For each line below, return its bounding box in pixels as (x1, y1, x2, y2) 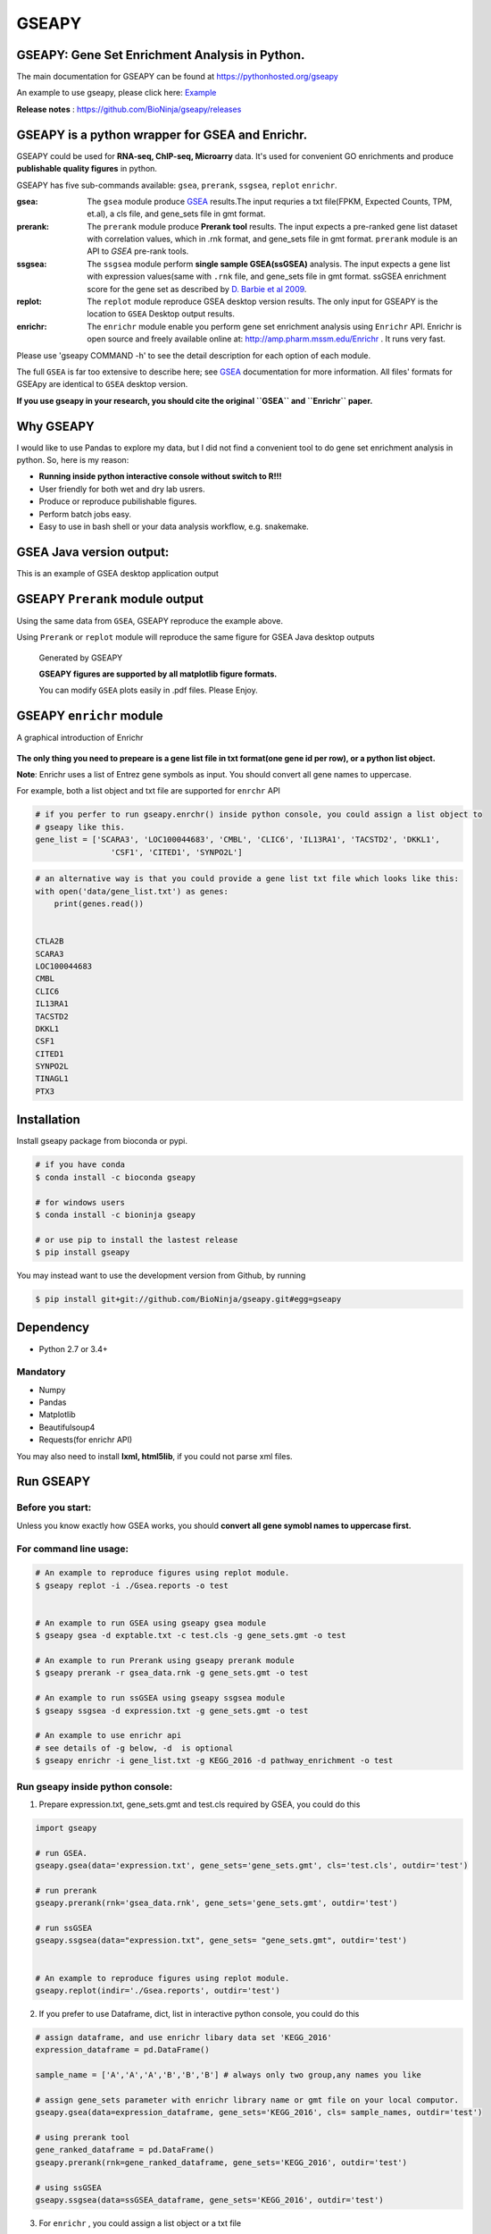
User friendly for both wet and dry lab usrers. (38, 483, 205, 494)
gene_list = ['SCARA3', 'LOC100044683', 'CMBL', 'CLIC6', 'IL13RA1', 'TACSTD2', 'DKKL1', (35, 835, 441, 844)
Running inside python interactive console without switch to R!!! (38, 471, 282, 482)
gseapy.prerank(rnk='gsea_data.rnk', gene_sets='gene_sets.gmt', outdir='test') (35, 1898, 398, 1908)
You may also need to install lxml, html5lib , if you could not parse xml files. (16, 1450, 294, 1461)
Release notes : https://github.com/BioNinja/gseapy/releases (16, 104, 242, 114)
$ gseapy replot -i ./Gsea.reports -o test (35, 1580, 229, 1591)
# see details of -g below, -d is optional (35, 1743, 234, 1753)
